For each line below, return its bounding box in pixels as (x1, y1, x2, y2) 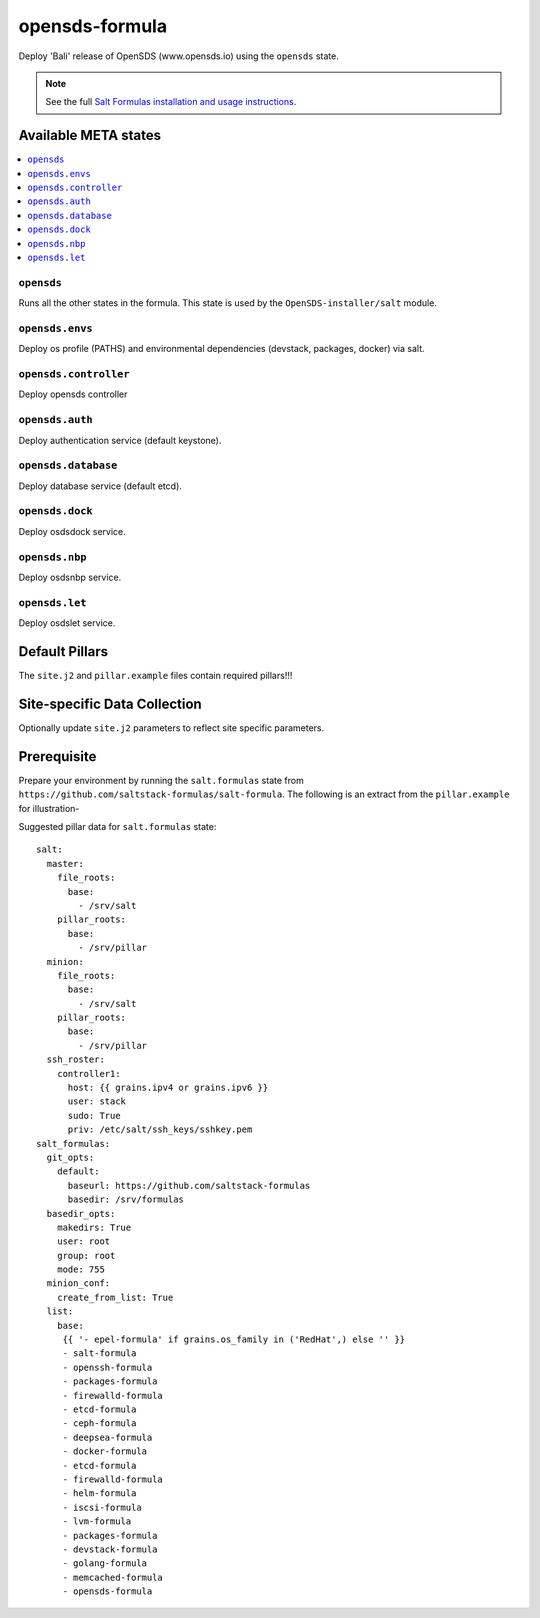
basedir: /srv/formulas (67, 1194, 185, 1205)
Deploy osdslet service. (18, 617, 116, 629)
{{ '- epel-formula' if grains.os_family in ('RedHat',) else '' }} (62, 1334, 406, 1345)
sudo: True (67, 1110, 121, 1121)
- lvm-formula (62, 1516, 132, 1527)
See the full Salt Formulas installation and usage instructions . (45, 96, 297, 108)
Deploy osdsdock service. (18, 525, 126, 537)
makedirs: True (56, 1221, 132, 1233)
